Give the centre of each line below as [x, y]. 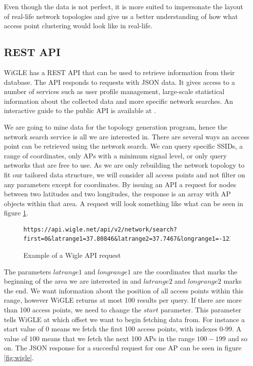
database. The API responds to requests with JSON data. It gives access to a [119, 82]
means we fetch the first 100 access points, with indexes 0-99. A [146, 329]
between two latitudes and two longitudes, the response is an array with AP [117, 194]
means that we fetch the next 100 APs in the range [118, 338]
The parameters [28, 271]
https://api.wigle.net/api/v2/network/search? [100, 229]
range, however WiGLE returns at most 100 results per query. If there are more [123, 300]
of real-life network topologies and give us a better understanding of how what [121, 16]
